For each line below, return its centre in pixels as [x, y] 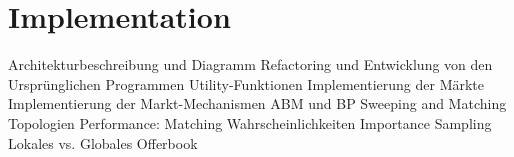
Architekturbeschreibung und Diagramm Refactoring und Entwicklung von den [250, 64]
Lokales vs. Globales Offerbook [103, 142]
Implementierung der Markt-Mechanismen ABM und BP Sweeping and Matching [257, 103]
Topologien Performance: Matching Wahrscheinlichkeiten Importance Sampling [250, 122]
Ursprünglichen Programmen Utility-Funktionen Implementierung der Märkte [246, 83]
